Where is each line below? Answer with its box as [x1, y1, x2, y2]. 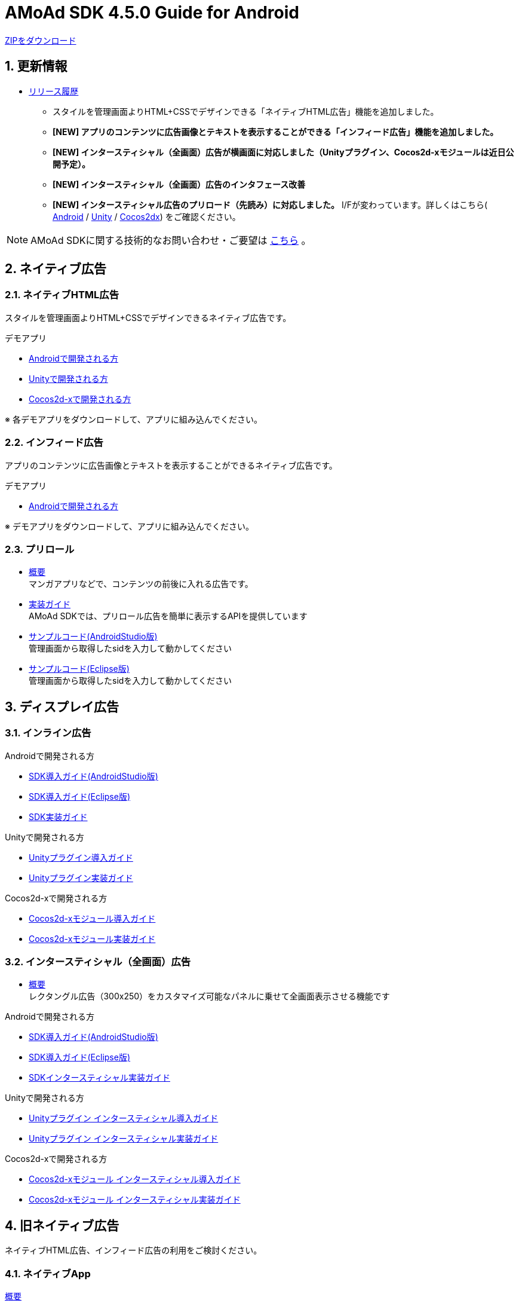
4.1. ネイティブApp [5, 1267, 91, 1280]
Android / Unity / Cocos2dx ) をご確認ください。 [53, 211, 241, 222]
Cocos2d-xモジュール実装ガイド [29, 933, 156, 944]
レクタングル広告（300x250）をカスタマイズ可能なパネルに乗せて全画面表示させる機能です [29, 991, 390, 1002]
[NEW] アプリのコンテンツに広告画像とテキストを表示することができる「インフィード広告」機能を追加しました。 [53, 126, 499, 137]
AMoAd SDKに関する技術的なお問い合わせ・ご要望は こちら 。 [30, 234, 311, 246]
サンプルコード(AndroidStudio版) [29, 631, 158, 642]
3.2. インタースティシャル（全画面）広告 [5, 955, 191, 968]
